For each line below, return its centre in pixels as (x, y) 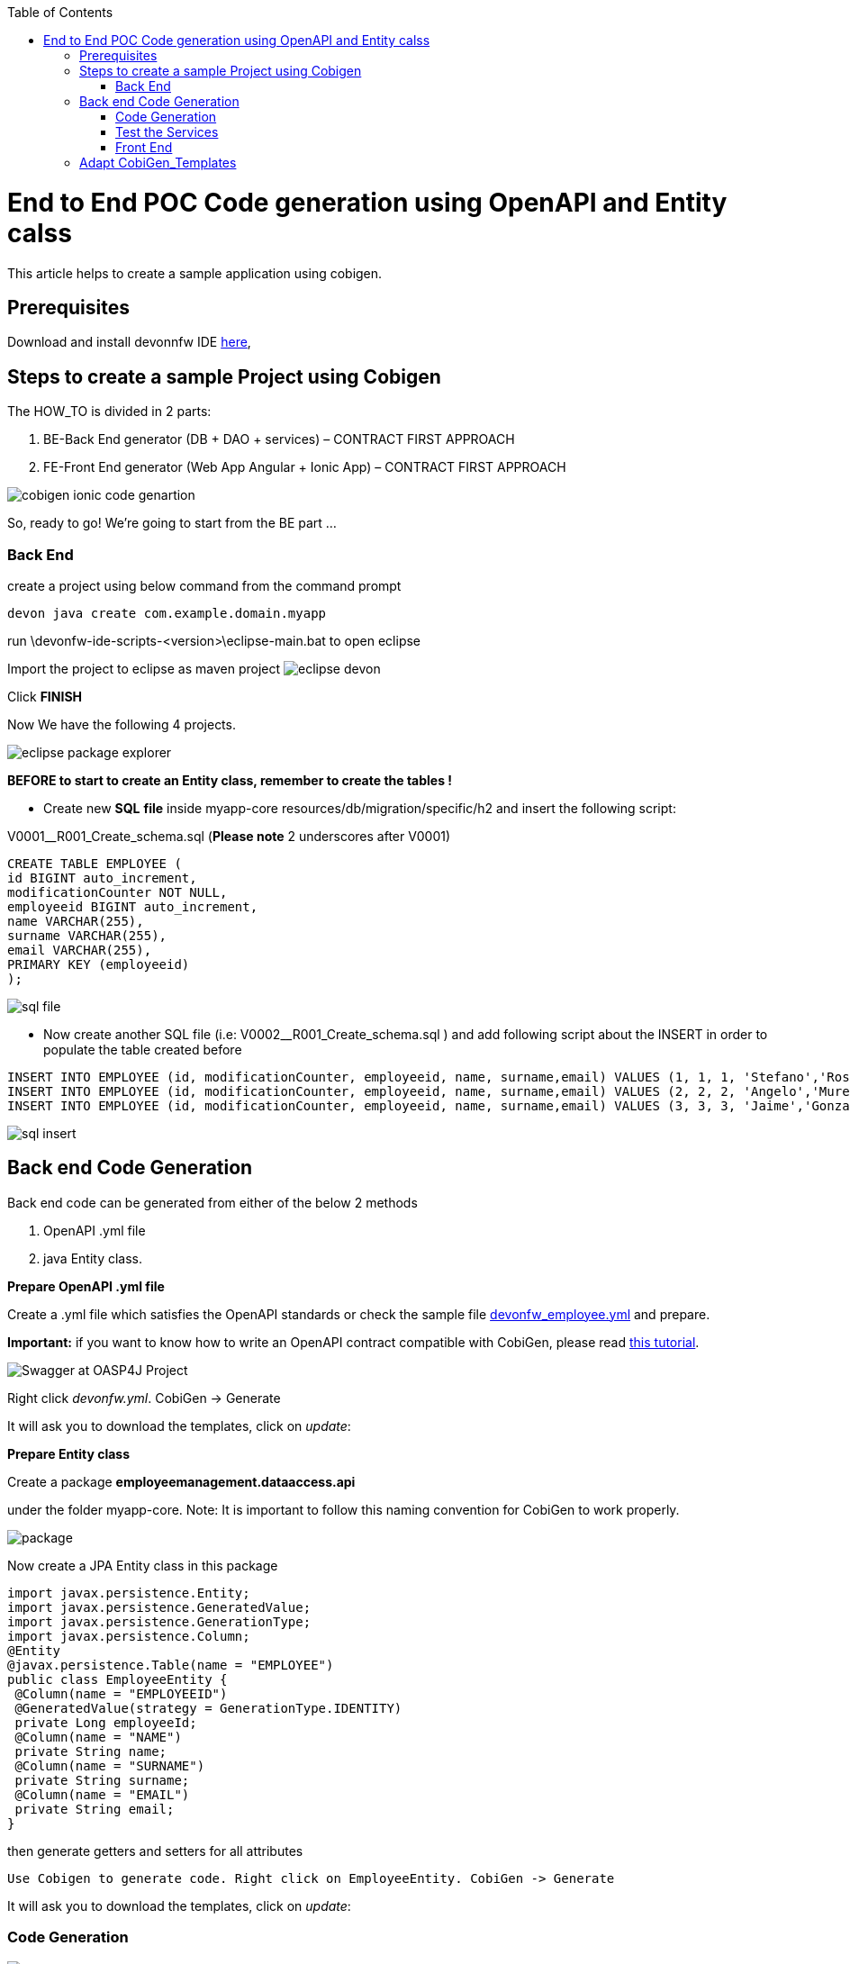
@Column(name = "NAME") (98, 1737)
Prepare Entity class (69, 1453)
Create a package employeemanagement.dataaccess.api (181, 1481)
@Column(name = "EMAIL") (102, 1794)
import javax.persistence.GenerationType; (159, 1621)
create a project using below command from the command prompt (204, 585)
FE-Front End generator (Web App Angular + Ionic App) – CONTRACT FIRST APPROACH (305, 467)
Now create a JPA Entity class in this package (143, 1565)
